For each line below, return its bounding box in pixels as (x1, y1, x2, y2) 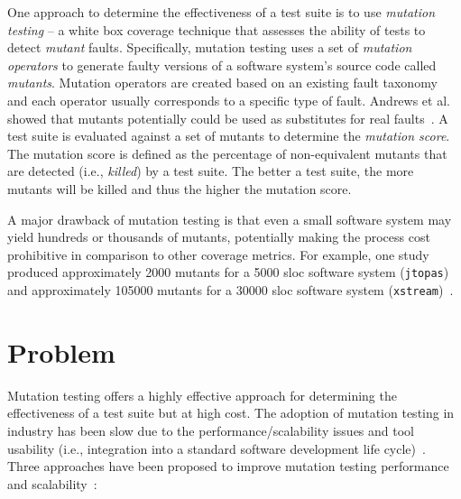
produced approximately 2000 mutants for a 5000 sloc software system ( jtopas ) (7, 263, 449, 282)
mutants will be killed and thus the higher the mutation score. (7, 179, 352, 198)
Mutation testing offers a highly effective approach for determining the (7, 385, 397, 404)
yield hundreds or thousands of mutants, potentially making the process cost (7, 227, 430, 246)
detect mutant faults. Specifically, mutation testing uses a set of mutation (7, 38, 412, 57)
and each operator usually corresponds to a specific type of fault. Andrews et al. (7, 90, 450, 109)
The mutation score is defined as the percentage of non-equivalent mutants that (7, 143, 447, 162)
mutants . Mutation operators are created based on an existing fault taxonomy (7, 73, 438, 92)
